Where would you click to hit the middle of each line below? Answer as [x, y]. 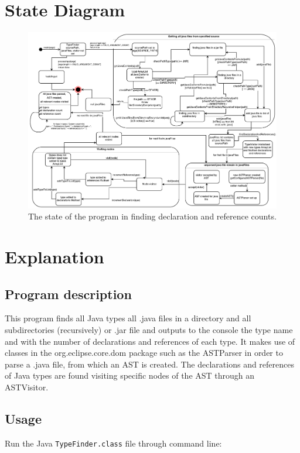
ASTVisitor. [27, 387]
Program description [68, 294]
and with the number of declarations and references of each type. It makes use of [150, 341]
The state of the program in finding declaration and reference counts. [152, 216]
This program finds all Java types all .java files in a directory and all [128, 318]
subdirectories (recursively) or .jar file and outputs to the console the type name [149, 329]
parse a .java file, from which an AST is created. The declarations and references [150, 364]
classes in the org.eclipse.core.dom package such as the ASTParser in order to [144, 353]
